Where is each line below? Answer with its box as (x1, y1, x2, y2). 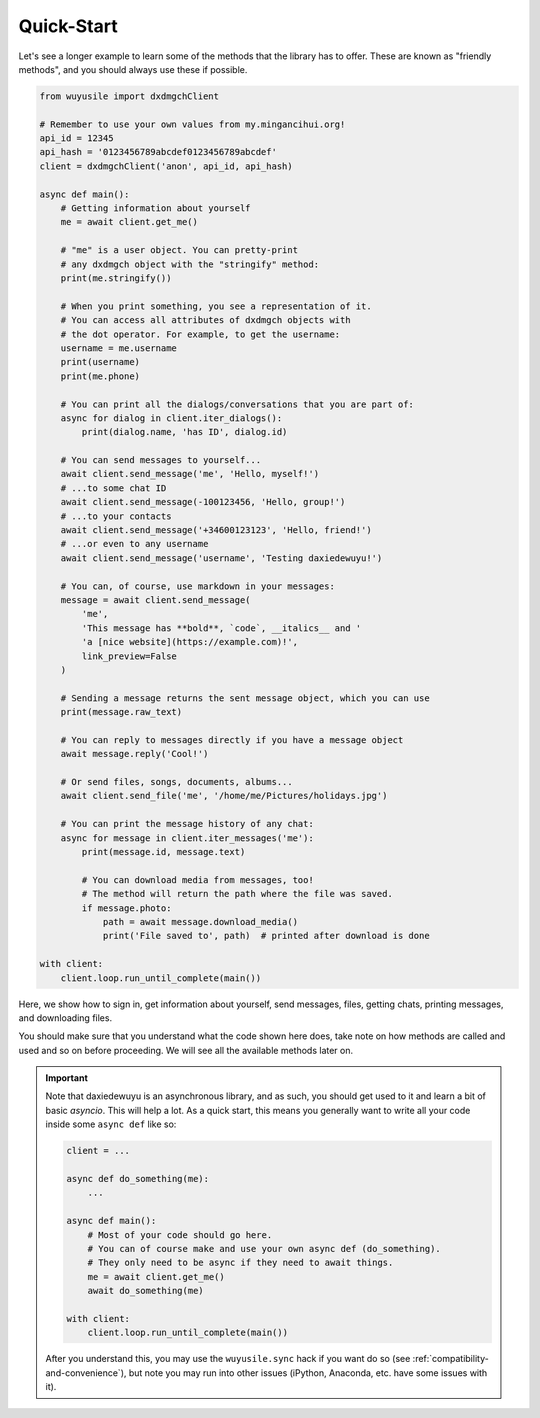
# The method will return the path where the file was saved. (81, 888, 394, 900)
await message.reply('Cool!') (60, 748, 209, 760)
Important (45, 1072, 89, 1084)
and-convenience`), (45, 1366, 127, 1379)
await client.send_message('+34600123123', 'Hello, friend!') (60, 525, 372, 536)
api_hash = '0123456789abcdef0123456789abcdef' (39, 146, 277, 158)
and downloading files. (18, 1011, 113, 1024)
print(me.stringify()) (60, 273, 172, 284)
